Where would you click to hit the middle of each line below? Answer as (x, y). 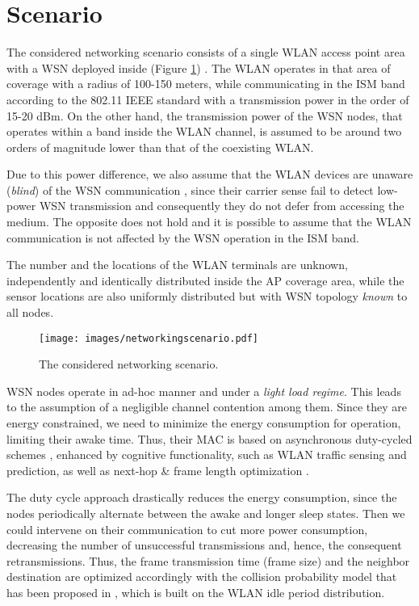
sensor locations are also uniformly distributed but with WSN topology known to (207, 296)
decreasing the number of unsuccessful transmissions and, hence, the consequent (204, 545)
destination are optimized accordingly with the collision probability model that (202, 577)
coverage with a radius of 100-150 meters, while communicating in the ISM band (206, 84)
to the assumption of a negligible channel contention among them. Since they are (207, 407)
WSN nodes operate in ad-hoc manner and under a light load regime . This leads (204, 391)
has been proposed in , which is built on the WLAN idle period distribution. (196, 592)
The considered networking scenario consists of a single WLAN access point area (206, 52)
